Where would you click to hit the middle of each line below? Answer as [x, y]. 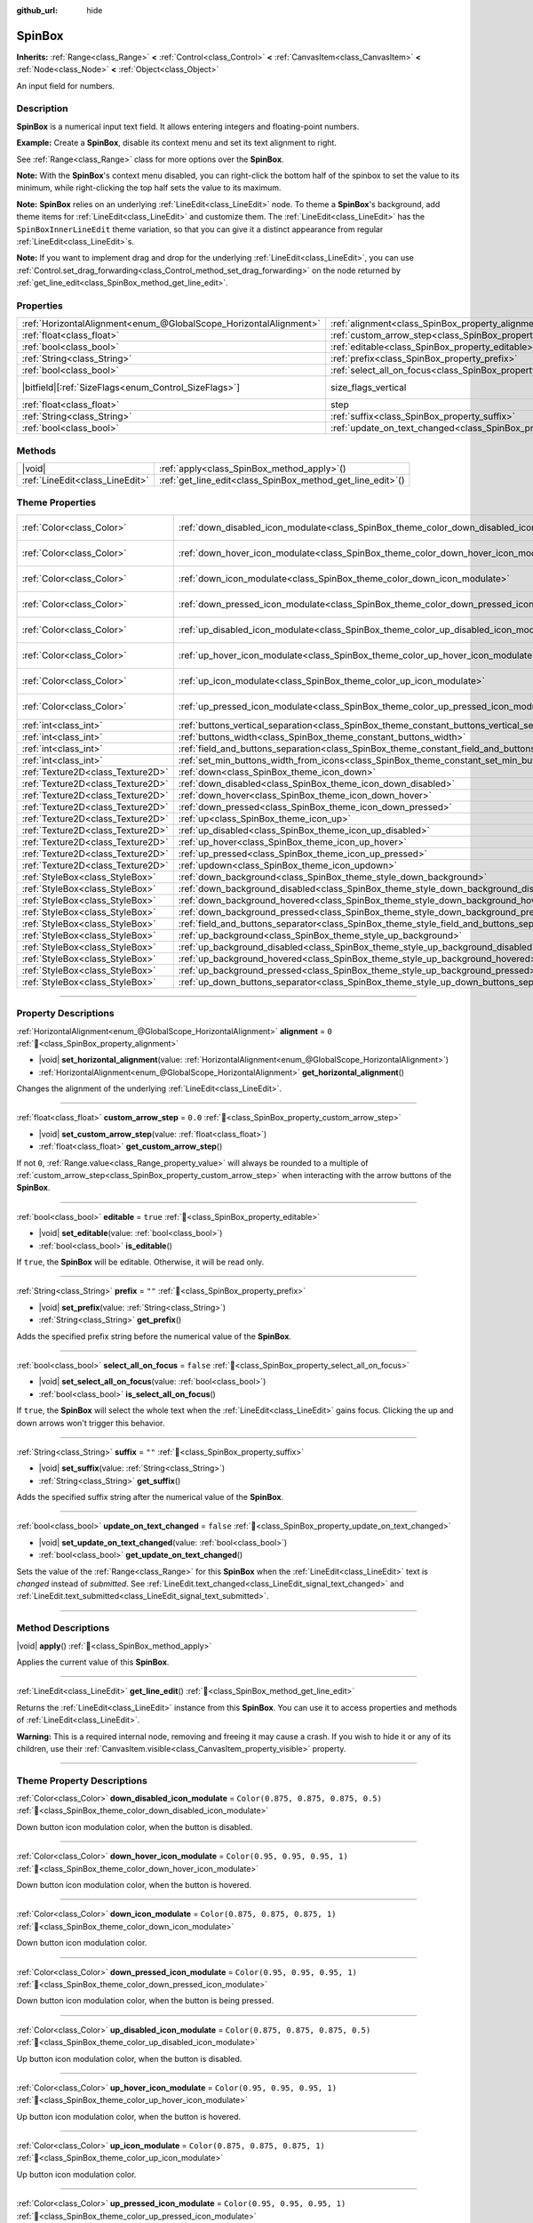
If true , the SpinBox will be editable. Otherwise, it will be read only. [140, 1262]
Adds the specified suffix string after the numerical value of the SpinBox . [150, 1497]
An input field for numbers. [66, 85]
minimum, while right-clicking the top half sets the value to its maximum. [149, 188]
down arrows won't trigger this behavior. [91, 1423]
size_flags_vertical [368, 388]
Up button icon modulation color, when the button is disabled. [129, 2058]
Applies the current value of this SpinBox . [93, 1662]
